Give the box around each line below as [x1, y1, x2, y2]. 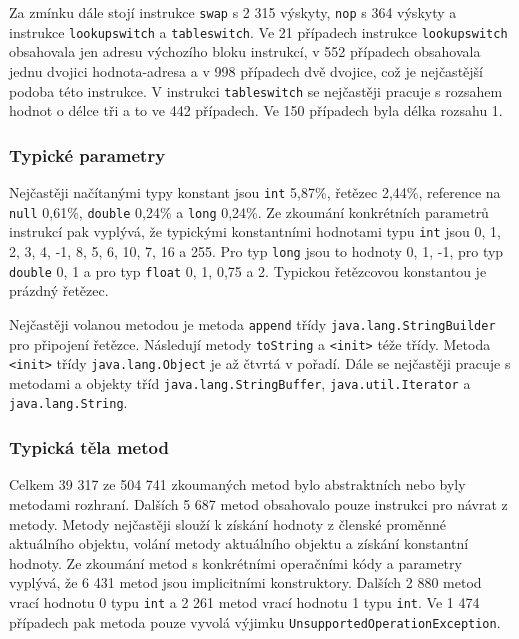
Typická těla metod [9, 435, 169, 460]
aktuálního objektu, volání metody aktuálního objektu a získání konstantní [9, 533, 469, 554]
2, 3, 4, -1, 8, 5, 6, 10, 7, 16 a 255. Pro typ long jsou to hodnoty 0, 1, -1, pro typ [9, 240, 504, 261]
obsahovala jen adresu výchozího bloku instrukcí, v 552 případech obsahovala [9, 41, 481, 62]
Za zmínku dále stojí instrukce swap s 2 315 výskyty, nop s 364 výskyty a [9, 2, 457, 22]
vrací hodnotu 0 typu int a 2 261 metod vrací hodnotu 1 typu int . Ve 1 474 [9, 591, 480, 612]
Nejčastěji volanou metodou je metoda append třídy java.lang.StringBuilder [9, 313, 496, 334]
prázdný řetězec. [9, 280, 109, 301]
